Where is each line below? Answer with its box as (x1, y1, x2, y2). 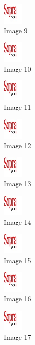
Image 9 (4, 25, 28, 35)
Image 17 (4, 332, 31, 342)
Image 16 (4, 293, 31, 303)
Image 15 (4, 255, 31, 265)
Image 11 (4, 101, 31, 112)
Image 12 (4, 140, 31, 150)
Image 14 (4, 217, 31, 227)
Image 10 (4, 63, 31, 74)
